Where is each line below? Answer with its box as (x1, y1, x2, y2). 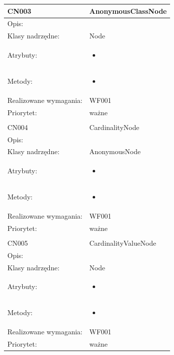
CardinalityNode (89, 122, 139, 132)
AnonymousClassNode (89, 5, 167, 16)
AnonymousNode (89, 146, 141, 157)
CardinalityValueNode (89, 237, 156, 248)
